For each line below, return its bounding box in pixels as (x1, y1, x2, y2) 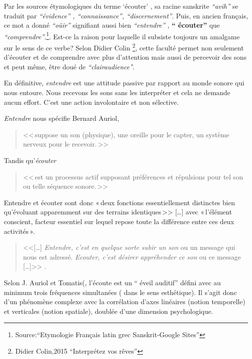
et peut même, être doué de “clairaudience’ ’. (4, 61, 135, 71)
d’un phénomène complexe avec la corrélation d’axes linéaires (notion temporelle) (4, 296, 246, 307)
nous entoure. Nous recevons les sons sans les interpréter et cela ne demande (4, 87, 231, 98)
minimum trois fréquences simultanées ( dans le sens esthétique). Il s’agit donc (4, 287, 237, 297)
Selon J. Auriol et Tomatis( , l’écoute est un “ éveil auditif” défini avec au (4, 277, 221, 287)
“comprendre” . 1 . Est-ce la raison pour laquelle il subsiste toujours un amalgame (4, 30, 240, 41)
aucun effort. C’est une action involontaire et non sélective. (4, 97, 179, 107)
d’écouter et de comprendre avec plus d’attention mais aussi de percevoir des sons (4, 52, 247, 62)
